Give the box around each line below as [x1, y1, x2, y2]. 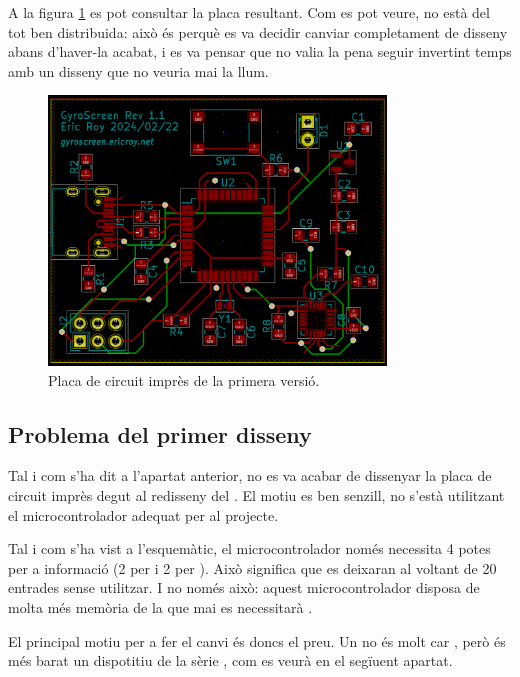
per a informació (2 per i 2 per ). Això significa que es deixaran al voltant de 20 [8, 557, 497, 578]
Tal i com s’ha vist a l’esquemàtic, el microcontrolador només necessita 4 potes [8, 538, 491, 559]
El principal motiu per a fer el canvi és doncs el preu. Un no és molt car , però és [8, 630, 506, 651]
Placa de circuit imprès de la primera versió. [48, 369, 320, 390]
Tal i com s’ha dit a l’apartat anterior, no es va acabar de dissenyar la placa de [8, 465, 492, 486]
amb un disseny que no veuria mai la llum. [8, 60, 269, 81]
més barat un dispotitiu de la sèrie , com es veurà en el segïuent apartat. [8, 650, 453, 671]
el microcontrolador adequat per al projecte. [8, 504, 279, 525]
